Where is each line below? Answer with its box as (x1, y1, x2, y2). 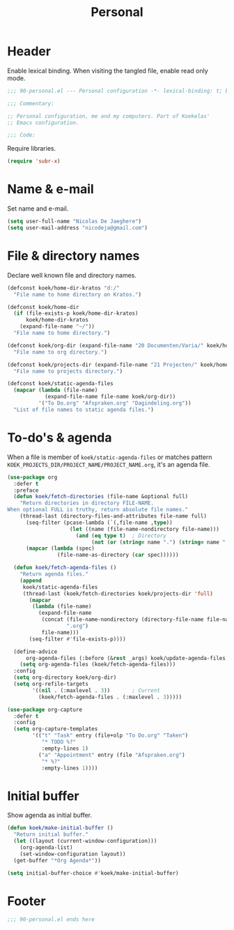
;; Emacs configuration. (7, 119, 79, 126)
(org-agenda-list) (19, 843, 73, 851)
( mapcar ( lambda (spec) (25, 545, 95, 552)
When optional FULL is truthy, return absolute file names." (7, 507, 189, 513)
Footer (7, 893, 47, 909)
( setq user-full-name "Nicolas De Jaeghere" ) (7, 218, 141, 225)
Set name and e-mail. (7, 204, 69, 213)
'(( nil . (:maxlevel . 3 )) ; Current (32, 687, 160, 694)
